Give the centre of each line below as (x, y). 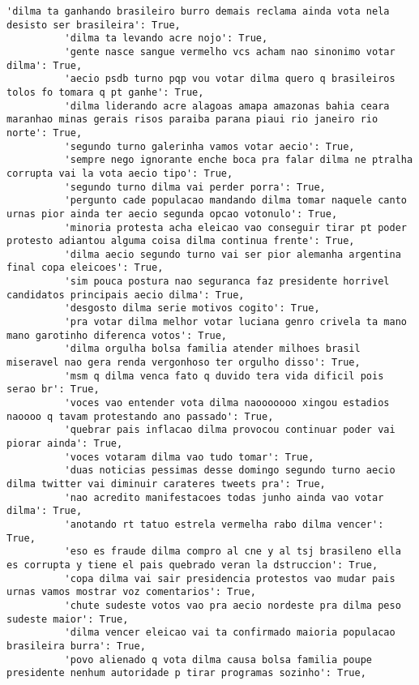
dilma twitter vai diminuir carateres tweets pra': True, (166, 484)
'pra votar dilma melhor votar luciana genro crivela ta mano (235, 322)
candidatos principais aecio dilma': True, (126, 295)
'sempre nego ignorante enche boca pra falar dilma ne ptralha (239, 160)
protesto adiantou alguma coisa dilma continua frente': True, (181, 241)
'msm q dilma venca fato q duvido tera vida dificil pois (224, 376)
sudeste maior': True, (68, 619)
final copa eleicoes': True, (85, 268)
